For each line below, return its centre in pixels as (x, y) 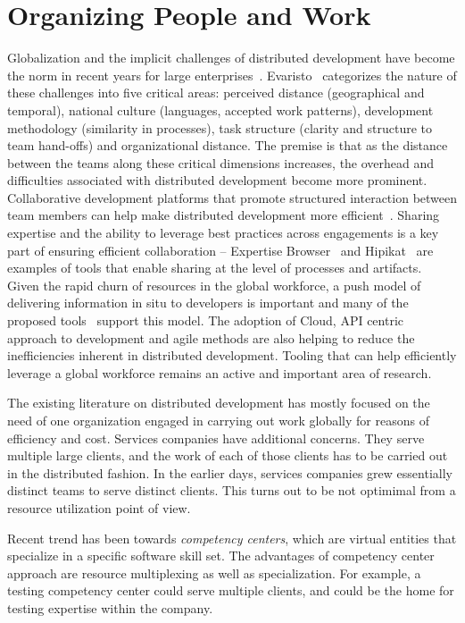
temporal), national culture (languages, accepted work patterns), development (220, 109)
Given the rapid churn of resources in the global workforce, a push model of (214, 285)
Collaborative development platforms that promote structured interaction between (232, 197)
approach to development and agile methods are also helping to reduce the (211, 337)
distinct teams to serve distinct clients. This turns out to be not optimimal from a (232, 490)
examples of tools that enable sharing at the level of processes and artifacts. (215, 268)
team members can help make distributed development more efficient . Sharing (224, 215)
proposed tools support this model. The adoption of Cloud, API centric (205, 320)
